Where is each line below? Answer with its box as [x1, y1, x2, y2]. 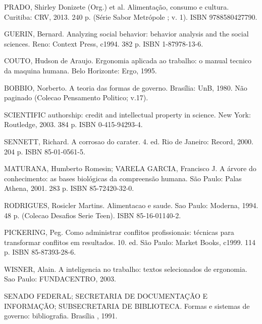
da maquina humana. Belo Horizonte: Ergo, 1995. [4, 65, 157, 75]
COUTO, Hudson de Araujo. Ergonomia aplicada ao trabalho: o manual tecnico [4, 55, 252, 66]
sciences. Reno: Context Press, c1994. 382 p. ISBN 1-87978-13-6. [4, 38, 203, 49]
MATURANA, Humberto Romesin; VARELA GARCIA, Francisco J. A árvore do [4, 163, 256, 174]
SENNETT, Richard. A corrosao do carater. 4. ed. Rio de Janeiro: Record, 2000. [4, 136, 253, 146]
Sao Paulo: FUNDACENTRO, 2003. [4, 273, 116, 284]
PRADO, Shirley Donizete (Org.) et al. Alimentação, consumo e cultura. [4, 2, 229, 12]
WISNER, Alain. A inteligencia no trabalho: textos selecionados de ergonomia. [4, 263, 247, 274]
